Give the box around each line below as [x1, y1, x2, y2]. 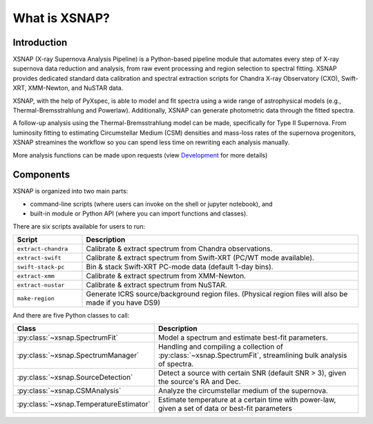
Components [12, 169, 70, 181]
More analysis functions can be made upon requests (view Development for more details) [12, 151, 268, 159]
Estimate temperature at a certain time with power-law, [157, 395, 336, 405]
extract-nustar [17, 281, 65, 289]
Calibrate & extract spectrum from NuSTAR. [86, 280, 227, 290]
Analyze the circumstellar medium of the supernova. [157, 386, 328, 396]
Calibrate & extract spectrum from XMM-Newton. [86, 271, 247, 281]
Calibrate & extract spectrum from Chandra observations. [86, 244, 273, 253]
